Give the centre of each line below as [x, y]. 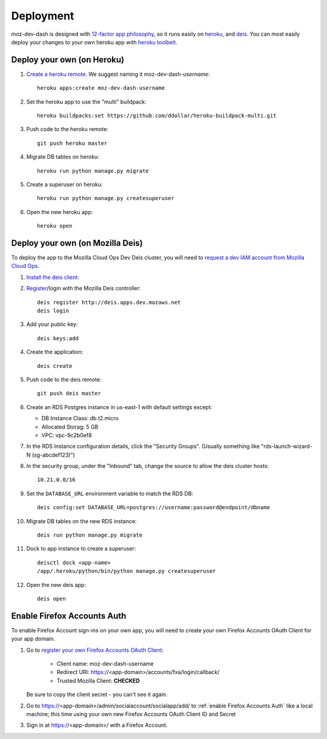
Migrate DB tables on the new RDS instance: [81, 521]
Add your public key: [52, 324]
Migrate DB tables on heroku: [63, 157]
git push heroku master [72, 143]
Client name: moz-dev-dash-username [105, 664]
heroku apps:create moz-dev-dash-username [101, 88]
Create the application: [55, 352]
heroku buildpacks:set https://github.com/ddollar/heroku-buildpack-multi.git [157, 116]
